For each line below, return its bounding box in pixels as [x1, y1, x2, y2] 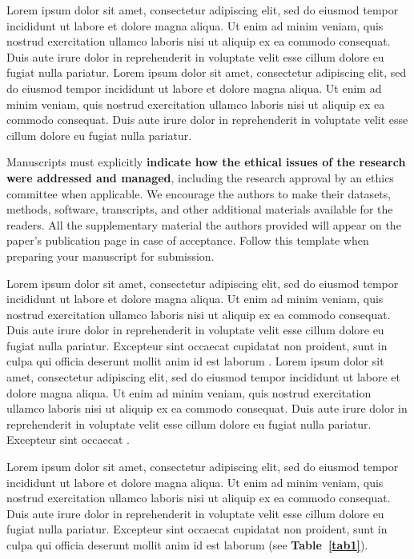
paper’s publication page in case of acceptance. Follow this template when [6, 232, 369, 249]
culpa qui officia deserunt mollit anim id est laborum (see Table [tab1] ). [6, 537, 368, 553]
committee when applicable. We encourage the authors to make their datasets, [6, 185, 392, 202]
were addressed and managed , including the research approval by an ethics [6, 169, 394, 186]
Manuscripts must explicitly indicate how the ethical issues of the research [6, 154, 406, 170]
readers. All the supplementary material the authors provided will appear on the [6, 216, 401, 233]
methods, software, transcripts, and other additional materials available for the [6, 201, 393, 218]
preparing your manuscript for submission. [6, 247, 215, 264]
